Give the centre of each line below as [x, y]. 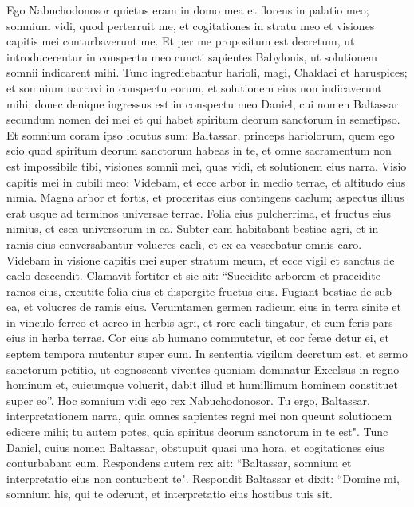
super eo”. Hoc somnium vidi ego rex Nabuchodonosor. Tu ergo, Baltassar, [188, 400]
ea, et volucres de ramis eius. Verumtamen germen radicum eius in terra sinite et [204, 307]
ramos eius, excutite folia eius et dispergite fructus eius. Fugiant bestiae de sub [199, 291]
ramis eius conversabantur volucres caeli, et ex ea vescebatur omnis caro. [184, 244]
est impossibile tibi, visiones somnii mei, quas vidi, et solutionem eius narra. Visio [207, 165]
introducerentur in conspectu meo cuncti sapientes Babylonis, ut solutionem [192, 56]
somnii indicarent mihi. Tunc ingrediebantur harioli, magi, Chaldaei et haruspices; [207, 72]
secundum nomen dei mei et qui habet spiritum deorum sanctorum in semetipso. [203, 119]
